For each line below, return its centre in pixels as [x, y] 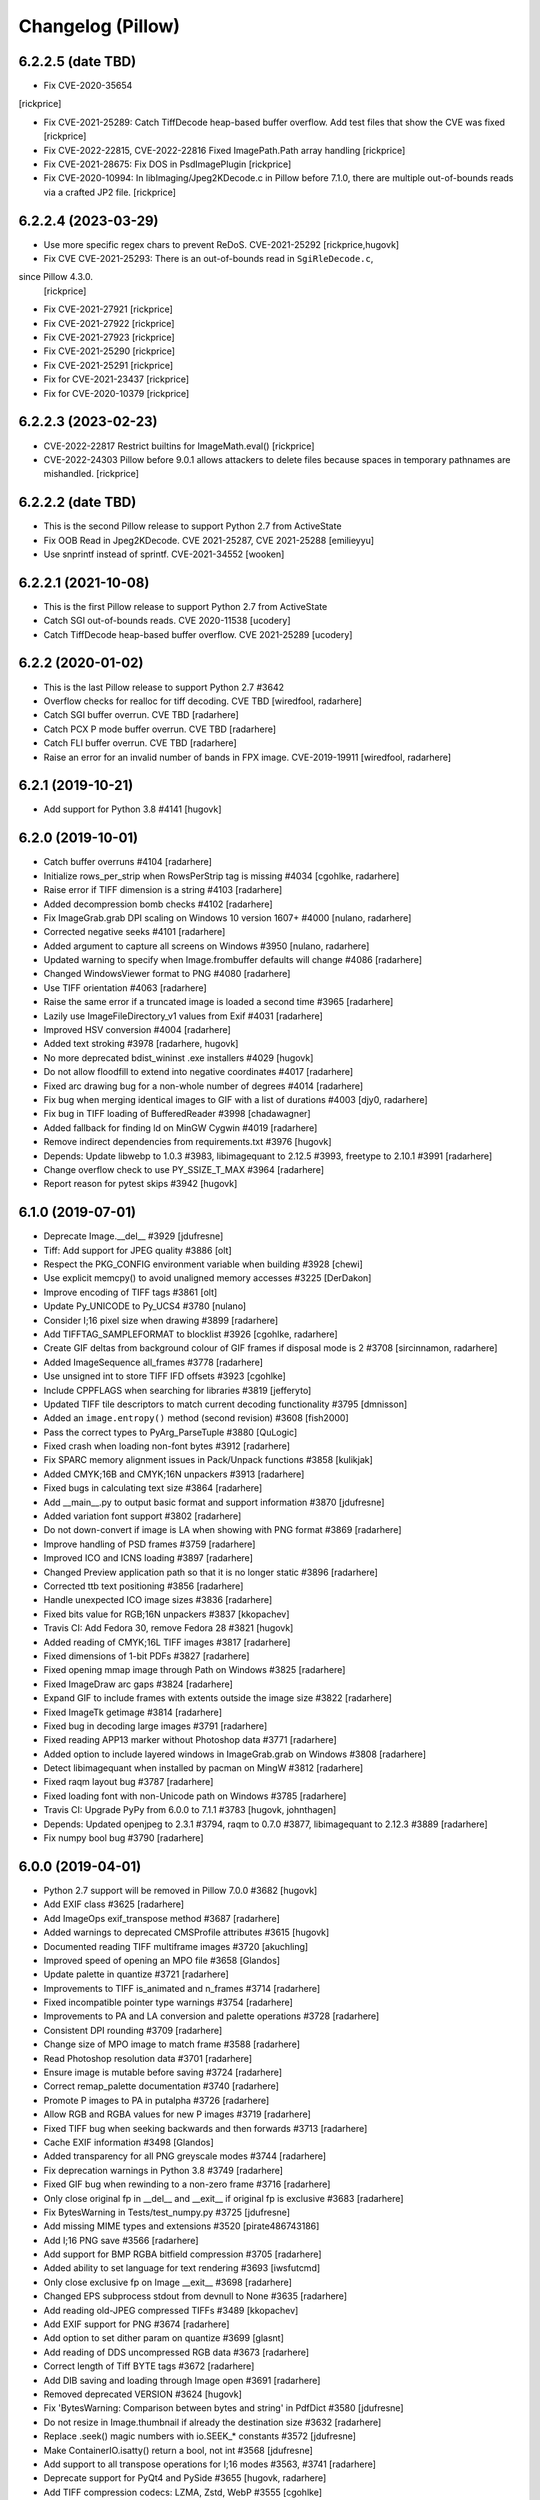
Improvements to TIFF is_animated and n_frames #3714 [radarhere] [182, 1988]
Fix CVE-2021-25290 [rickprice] [109, 351]
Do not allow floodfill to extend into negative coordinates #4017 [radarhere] [198, 1072]
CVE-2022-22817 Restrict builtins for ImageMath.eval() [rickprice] [179, 446]
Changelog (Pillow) [99, 26]
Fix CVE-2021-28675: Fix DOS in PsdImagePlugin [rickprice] [167, 164]
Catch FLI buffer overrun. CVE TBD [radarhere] [140, 743]
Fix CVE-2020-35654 [88, 86]
